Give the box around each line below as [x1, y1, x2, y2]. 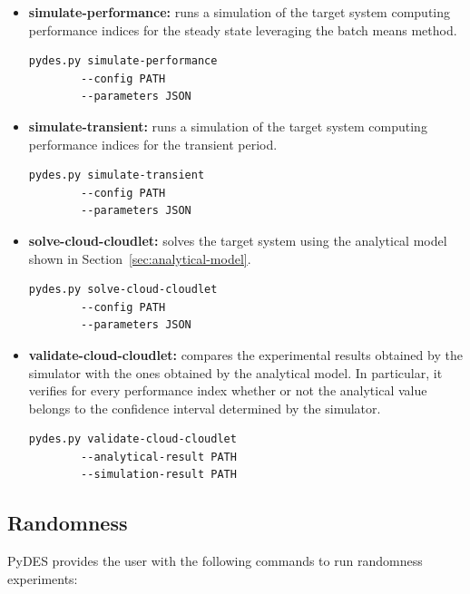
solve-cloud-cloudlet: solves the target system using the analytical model [28, 230, 447, 249]
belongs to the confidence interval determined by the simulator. [28, 398, 381, 417]
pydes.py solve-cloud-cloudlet [28, 283, 218, 297]
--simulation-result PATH [81, 468, 237, 482]
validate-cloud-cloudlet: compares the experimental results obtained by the [28, 345, 463, 364]
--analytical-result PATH [81, 450, 237, 463]
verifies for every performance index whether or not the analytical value [28, 381, 427, 400]
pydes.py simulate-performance [28, 54, 218, 68]
